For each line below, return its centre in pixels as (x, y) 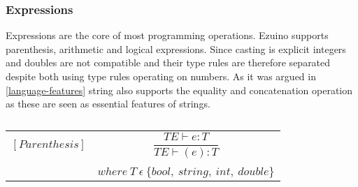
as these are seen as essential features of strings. (108, 104)
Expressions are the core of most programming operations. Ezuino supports (167, 35)
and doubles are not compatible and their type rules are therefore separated (168, 62)
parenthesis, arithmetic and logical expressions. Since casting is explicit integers (176, 48)
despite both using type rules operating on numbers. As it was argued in (161, 76)
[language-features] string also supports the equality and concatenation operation (179, 90)
